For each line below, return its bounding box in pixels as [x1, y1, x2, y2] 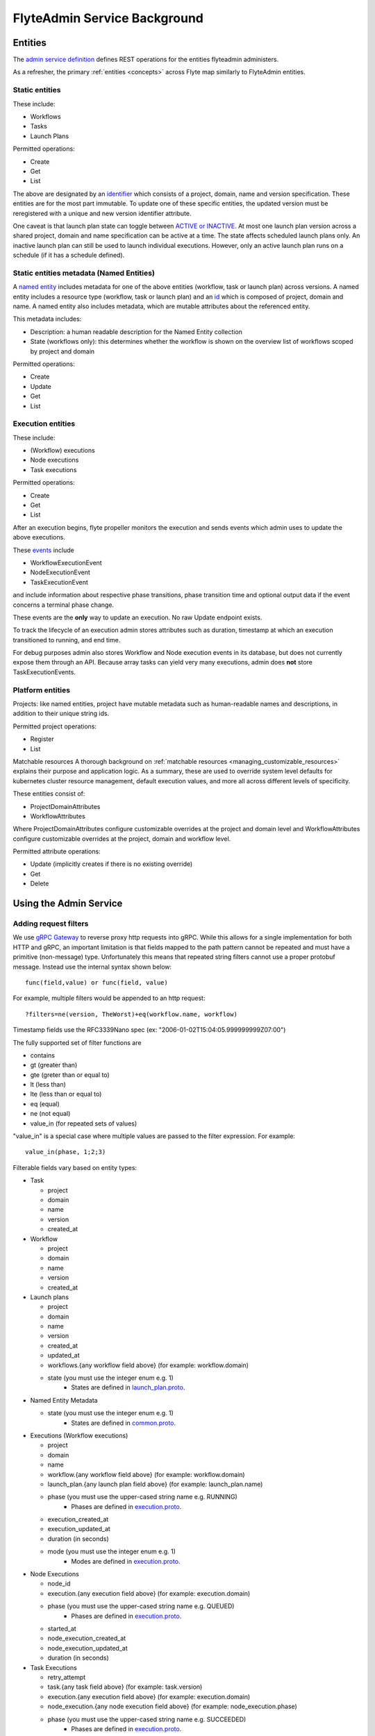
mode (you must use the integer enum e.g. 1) [47, 1547, 176, 1555]
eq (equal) [30, 1099, 60, 1108]
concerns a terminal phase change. [12, 601, 115, 609]
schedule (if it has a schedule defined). [12, 251, 125, 260]
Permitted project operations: [12, 722, 97, 731]
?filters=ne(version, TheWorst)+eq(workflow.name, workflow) [25, 1010, 237, 1018]
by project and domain [30, 347, 95, 356]
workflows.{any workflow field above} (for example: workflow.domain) [47, 1361, 249, 1369]
